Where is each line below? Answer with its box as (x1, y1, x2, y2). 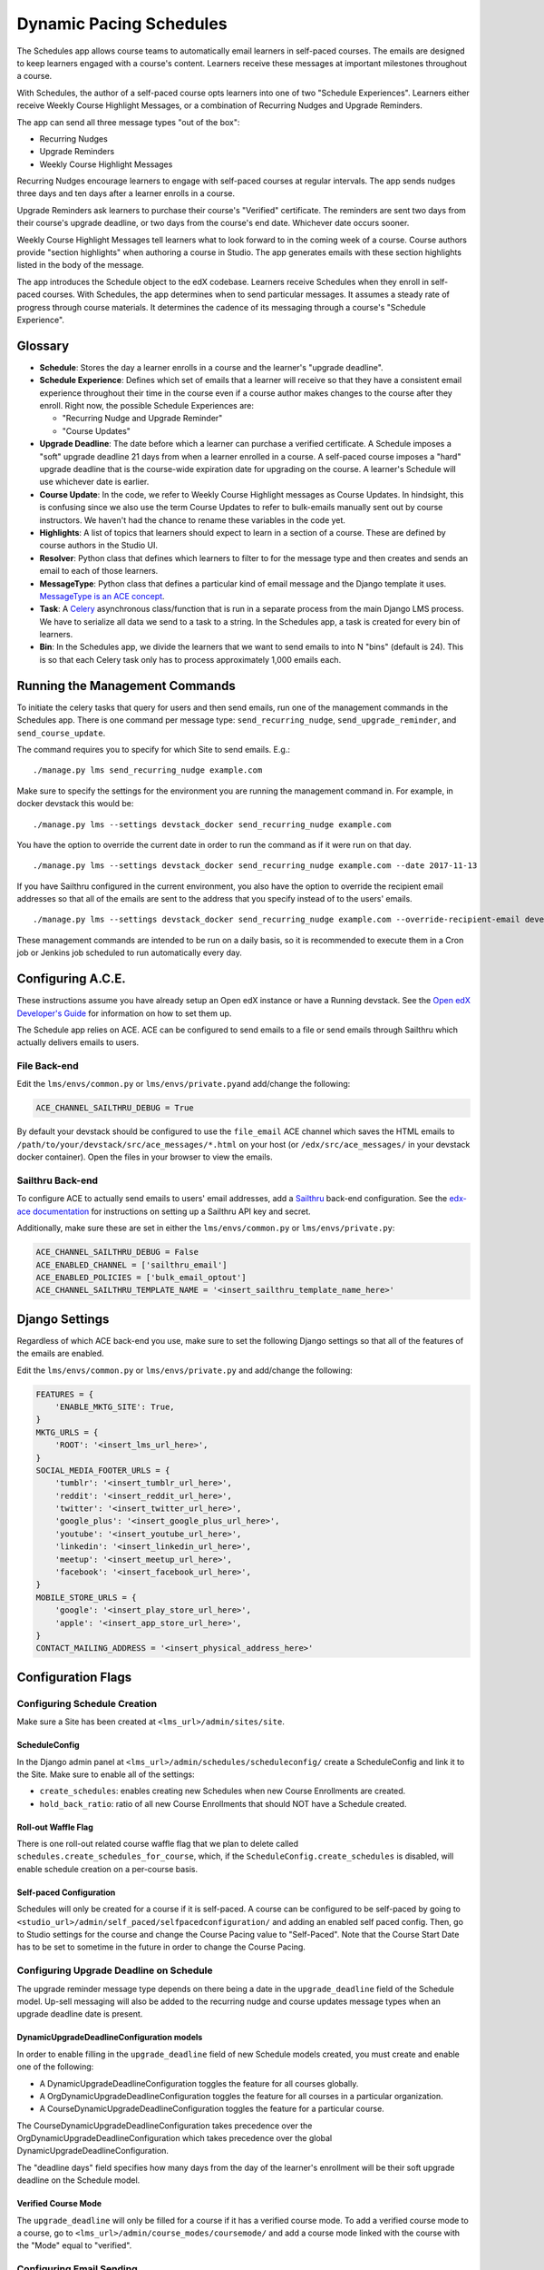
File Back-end (16, 1060, 79, 1072)
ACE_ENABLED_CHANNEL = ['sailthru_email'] (35, 1259, 228, 1270)
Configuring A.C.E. (16, 972, 126, 987)
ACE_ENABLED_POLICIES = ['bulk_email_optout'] (35, 1272, 247, 1282)
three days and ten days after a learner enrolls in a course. (16, 188, 236, 199)
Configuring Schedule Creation (16, 1697, 158, 1710)
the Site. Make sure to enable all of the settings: (16, 1769, 195, 1780)
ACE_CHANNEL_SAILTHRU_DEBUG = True (35, 1103, 194, 1113)
